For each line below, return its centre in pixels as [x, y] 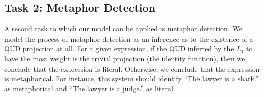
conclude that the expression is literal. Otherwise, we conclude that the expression [132, 68]
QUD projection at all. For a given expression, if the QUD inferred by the [119, 48]
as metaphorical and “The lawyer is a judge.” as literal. [90, 88]
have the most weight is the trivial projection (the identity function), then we [125, 58]
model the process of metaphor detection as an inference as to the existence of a [129, 38]
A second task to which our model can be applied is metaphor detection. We [123, 29]
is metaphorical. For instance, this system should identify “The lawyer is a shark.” [131, 78]
